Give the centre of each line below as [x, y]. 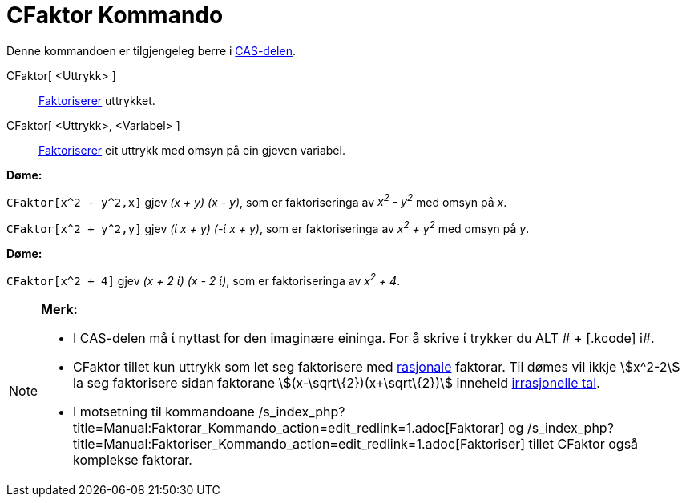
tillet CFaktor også [583, 443]
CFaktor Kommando [115, 15]
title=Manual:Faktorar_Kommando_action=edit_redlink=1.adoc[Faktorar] [289, 427]
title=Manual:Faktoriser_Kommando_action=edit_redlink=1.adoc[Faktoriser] [299, 443]
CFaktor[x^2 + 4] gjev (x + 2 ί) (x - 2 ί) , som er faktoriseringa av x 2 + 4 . [204, 280]
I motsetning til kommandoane [164, 411]
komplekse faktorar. [133, 459]
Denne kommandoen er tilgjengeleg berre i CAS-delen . [151, 50]
